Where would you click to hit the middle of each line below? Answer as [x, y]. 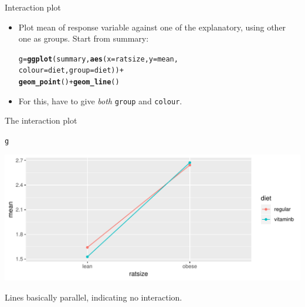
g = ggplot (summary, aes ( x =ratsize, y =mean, [98, 59]
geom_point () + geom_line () [69, 82]
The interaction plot [41, 120]
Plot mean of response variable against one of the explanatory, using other [152, 27]
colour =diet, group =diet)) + [71, 71]
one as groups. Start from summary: [84, 38]
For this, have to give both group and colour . [100, 100]
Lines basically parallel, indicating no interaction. [94, 297]
